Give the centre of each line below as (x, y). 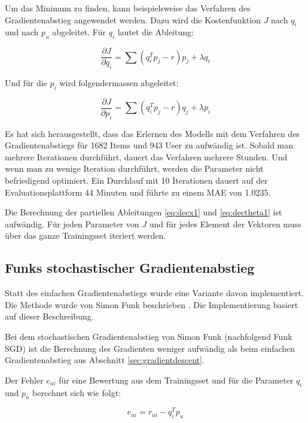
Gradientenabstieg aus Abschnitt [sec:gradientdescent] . (105, 360)
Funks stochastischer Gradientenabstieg (130, 268)
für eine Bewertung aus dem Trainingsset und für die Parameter (176, 380)
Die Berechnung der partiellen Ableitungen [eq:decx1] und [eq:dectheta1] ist (144, 212)
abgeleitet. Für (79, 32)
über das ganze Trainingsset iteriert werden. (86, 235)
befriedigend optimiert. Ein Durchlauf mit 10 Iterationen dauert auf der (136, 180)
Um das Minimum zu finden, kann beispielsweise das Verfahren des (128, 8)
